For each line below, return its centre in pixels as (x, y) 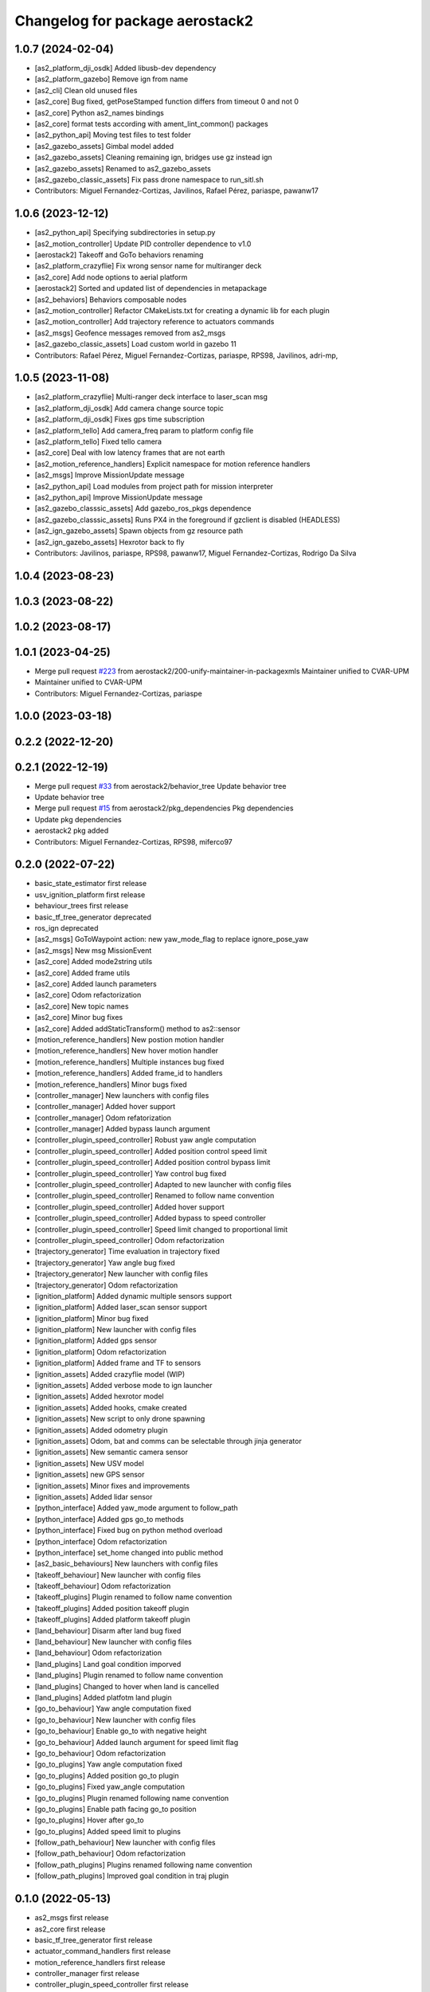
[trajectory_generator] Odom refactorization (106, 1285)
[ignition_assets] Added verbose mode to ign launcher (123, 1386)
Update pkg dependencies (78, 819)
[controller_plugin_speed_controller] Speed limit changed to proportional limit (161, 1229)
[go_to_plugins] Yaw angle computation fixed (109, 1764)
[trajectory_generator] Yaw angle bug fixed (105, 1262)
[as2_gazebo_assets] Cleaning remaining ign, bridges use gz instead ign (153, 157)
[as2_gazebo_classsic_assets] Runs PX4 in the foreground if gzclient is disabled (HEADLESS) (188, 520)
